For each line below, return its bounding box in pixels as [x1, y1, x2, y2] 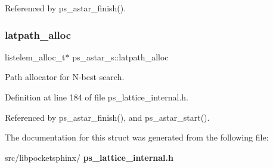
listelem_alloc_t [5, 50, 66, 63]
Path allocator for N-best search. [5, 71, 125, 83]
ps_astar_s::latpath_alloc [72, 50, 169, 63]
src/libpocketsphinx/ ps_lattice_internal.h [5, 151, 173, 163]
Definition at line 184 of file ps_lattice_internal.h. [5, 91, 188, 103]
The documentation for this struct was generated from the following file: [5, 131, 269, 143]
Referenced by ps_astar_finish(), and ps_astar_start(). [5, 111, 210, 123]
